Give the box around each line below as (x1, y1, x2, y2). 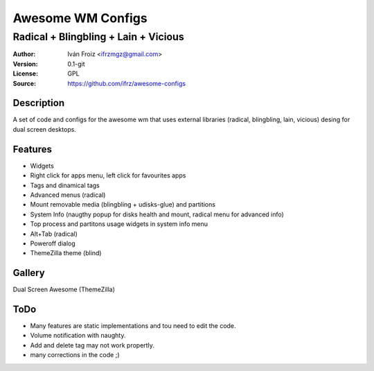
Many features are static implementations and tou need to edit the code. (30, 322, 236, 330)
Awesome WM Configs (12, 10, 148, 26)
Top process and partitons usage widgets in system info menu (30, 220, 208, 228)
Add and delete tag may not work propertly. (30, 340, 155, 350)
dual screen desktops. (12, 125, 76, 133)
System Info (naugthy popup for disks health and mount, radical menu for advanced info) (30, 210, 284, 218)
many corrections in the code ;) (30, 351, 120, 359)
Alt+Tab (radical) (30, 230, 78, 238)
